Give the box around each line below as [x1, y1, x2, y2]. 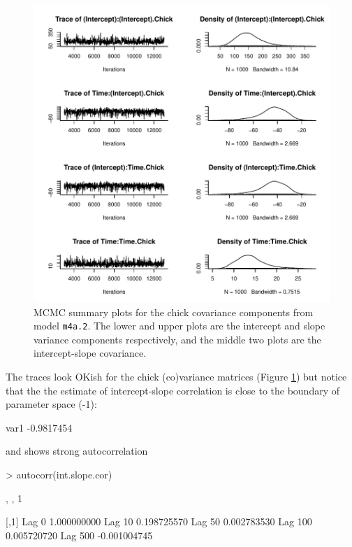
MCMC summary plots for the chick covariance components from [34, 304, 314, 319]
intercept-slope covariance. [34, 346, 147, 360]
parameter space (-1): [6, 397, 97, 411]
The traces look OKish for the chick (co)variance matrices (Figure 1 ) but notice [6, 369, 347, 384]
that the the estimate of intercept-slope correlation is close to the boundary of [6, 383, 340, 397]
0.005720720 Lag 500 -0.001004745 [6, 527, 153, 542]
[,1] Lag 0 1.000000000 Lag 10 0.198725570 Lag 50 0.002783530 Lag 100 [6, 514, 312, 529]
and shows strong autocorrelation [6, 443, 148, 458]
